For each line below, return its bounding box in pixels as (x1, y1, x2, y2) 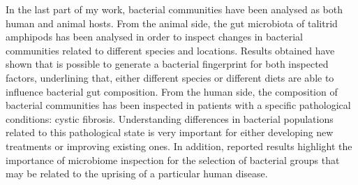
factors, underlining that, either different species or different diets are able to (6, 70, 334, 84)
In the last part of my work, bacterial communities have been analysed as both (6, 2, 343, 16)
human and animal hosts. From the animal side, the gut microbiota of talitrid (6, 15, 338, 30)
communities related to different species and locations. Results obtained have (6, 43, 335, 57)
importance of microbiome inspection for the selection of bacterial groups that (6, 152, 340, 167)
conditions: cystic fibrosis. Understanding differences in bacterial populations (6, 111, 334, 126)
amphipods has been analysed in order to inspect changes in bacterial (6, 29, 303, 44)
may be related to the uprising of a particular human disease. (6, 166, 268, 181)
